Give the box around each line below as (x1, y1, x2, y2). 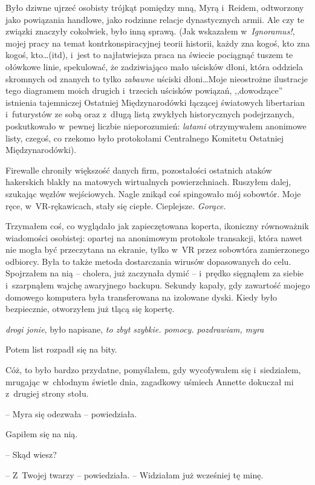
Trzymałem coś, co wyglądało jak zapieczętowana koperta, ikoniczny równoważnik (5, 220, 309, 232)
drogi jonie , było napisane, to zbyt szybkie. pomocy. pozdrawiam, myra (5, 322, 264, 335)
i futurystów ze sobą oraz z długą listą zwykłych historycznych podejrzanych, (5, 108, 294, 120)
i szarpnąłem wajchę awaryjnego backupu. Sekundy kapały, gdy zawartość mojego (5, 279, 310, 291)
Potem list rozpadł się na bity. (5, 343, 117, 356)
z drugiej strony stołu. (5, 387, 89, 400)
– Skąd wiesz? (5, 448, 57, 460)
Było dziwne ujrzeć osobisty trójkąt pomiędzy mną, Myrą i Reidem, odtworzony (5, 1, 304, 13)
